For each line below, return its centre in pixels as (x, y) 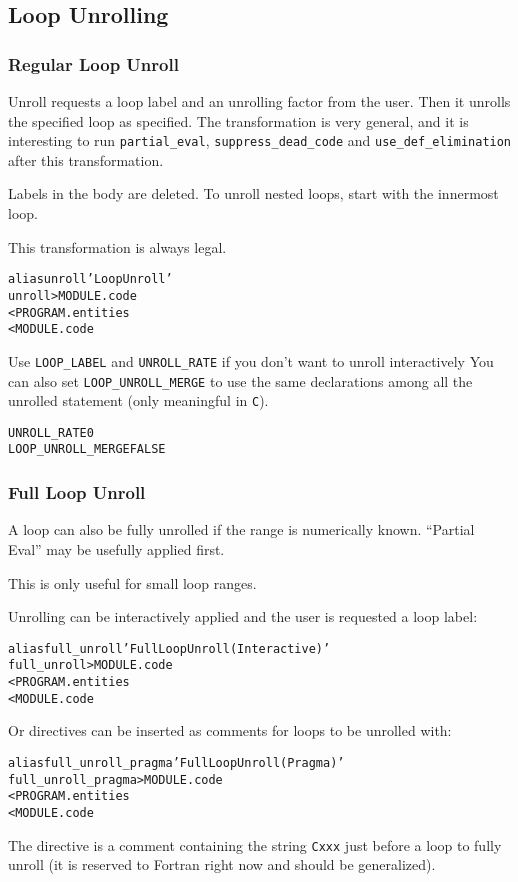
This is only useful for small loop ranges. (132, 582)
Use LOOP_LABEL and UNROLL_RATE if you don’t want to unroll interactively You (251, 360)
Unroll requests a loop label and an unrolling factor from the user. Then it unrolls (259, 101)
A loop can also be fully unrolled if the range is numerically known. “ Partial (241, 529)
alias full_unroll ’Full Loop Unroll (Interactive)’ (169, 648)
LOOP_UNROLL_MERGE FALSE (87, 449)
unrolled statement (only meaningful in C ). (138, 400)
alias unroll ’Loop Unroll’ (90, 279)
